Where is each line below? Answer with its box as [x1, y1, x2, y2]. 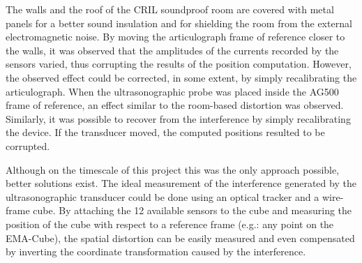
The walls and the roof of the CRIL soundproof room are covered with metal [6, 2, 334, 16]
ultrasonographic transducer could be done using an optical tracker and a [6, 189, 319, 204]
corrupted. [6, 138, 50, 153]
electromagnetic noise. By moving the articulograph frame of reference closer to [6, 29, 345, 44]
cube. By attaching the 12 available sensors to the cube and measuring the [33, 203, 352, 218]
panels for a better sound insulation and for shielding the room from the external [6, 15, 352, 30]
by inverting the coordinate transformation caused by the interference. [6, 244, 306, 259]
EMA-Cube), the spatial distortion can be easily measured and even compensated [6, 230, 355, 245]
